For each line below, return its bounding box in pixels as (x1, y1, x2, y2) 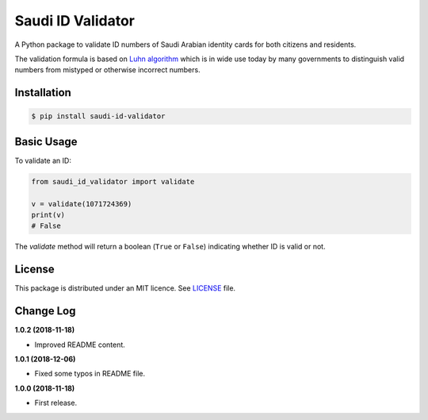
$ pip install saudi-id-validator (31, 112, 166, 121)
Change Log (14, 304, 76, 318)
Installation (14, 86, 71, 99)
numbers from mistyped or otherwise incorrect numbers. (14, 65, 201, 75)
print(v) (31, 210, 66, 219)
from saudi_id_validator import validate (31, 177, 195, 186)
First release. (34, 398, 78, 408)
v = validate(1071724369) (31, 199, 132, 208)
